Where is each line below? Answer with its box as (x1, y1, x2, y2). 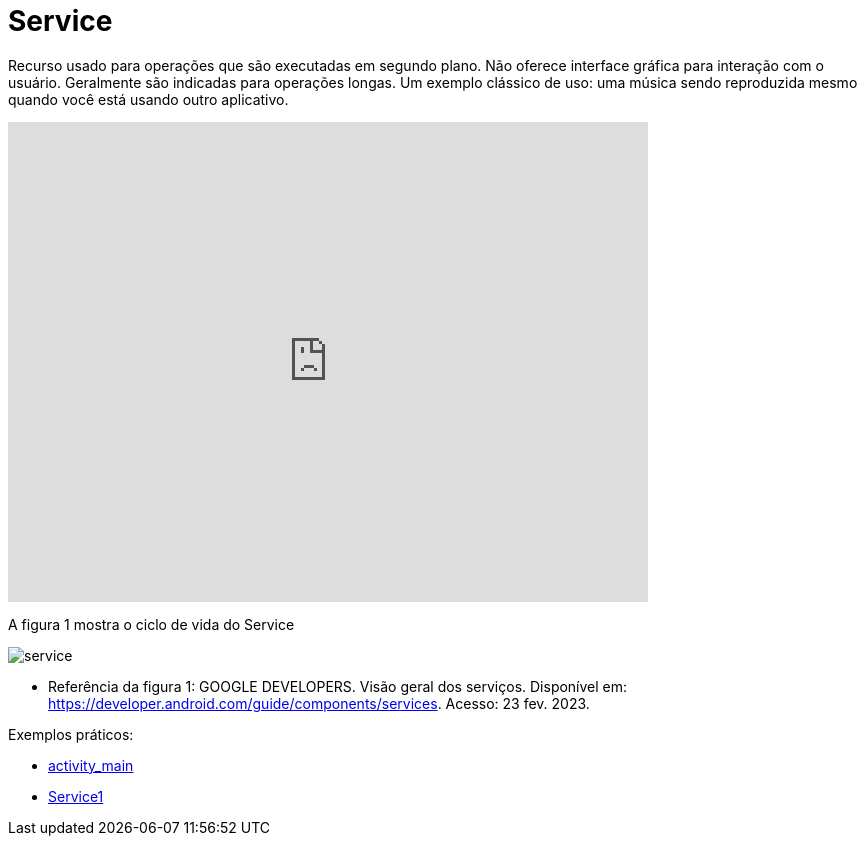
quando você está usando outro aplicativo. (8, 90, 289, 108)
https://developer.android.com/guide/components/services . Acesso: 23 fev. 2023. (48, 694, 590, 712)
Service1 (48, 787, 104, 805)
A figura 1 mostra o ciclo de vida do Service (8, 615, 295, 633)
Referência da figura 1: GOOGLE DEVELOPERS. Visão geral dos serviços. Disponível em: (48, 677, 628, 695)
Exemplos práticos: (8, 725, 134, 743)
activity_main (48, 756, 134, 774)
